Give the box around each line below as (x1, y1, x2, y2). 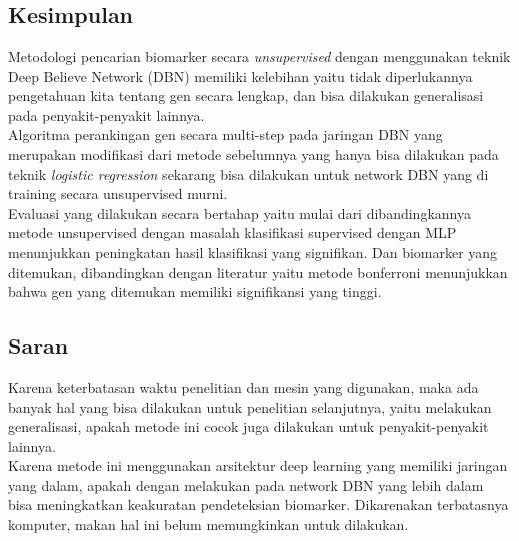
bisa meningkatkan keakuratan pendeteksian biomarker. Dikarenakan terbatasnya (8, 494, 509, 515)
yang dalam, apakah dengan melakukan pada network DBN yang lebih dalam (8, 474, 484, 495)
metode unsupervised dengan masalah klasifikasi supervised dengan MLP (8, 222, 457, 243)
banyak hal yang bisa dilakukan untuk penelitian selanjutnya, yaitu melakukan (8, 396, 492, 417)
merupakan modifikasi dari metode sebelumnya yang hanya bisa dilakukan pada (8, 143, 499, 164)
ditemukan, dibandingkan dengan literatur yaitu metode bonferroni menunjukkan (8, 261, 508, 282)
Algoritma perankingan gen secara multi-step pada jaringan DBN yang (8, 124, 443, 145)
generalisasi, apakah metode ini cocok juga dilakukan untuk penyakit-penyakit (8, 416, 489, 437)
